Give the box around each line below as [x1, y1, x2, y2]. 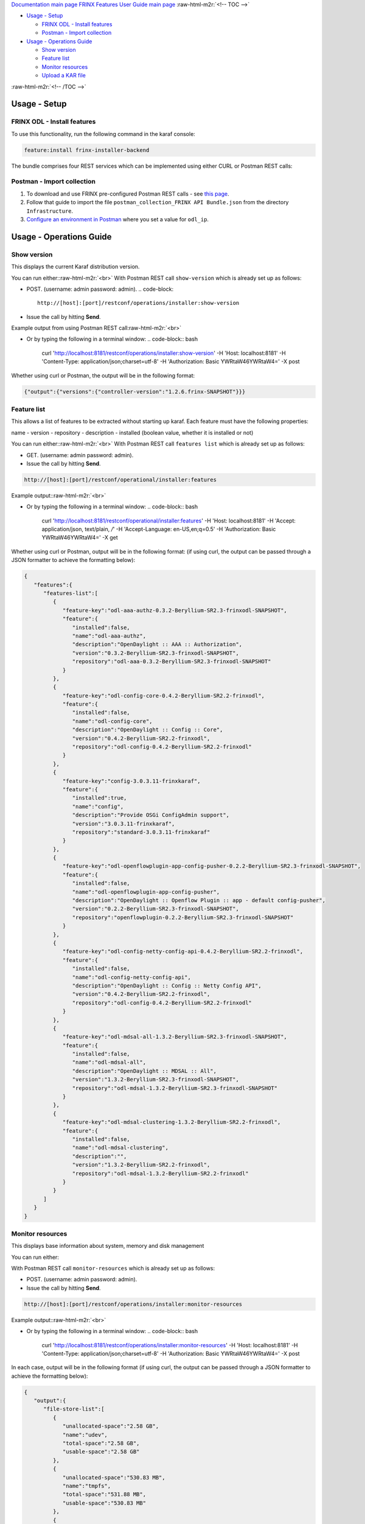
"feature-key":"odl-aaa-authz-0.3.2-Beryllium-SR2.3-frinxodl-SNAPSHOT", [62, 607, 287, 614]
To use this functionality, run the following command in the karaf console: [11, 130, 196, 137]
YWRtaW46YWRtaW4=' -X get [41, 534, 118, 541]
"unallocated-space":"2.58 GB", [62, 1423, 159, 1430]
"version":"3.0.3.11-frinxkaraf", [72, 820, 175, 827]
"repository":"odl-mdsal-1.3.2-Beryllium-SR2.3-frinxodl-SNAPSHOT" [72, 1084, 278, 1091]
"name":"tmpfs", [62, 1483, 111, 1489]
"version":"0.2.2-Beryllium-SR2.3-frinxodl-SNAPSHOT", [72, 905, 240, 913]
